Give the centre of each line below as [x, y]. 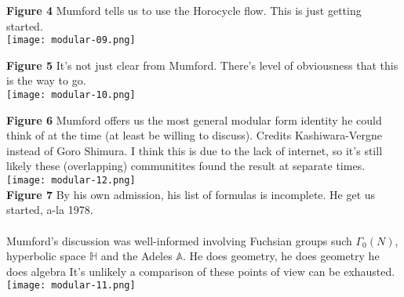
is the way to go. [46, 80]
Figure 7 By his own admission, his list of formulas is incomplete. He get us [191, 194]
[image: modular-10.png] [71, 95]
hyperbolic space [46, 256]
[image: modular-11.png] [71, 286]
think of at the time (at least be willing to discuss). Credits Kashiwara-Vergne [194, 135]
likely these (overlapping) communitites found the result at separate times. [186, 166]
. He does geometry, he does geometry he [281, 256]
